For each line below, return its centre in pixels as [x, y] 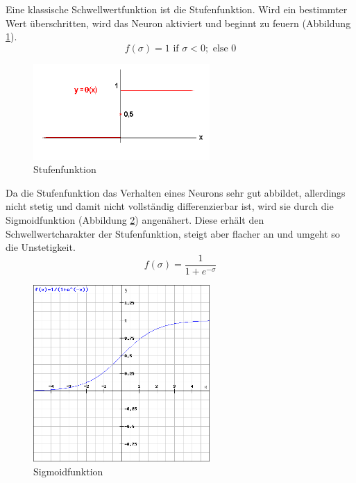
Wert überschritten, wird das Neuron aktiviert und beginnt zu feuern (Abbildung [178, 23]
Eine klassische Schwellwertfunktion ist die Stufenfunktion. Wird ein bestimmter [177, 9]
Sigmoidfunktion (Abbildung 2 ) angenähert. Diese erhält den [135, 220]
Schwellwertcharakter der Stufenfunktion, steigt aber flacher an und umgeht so [173, 233]
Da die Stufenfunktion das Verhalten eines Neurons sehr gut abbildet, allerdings [176, 192]
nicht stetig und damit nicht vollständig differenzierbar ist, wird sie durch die [170, 206]
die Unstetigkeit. [41, 247]
